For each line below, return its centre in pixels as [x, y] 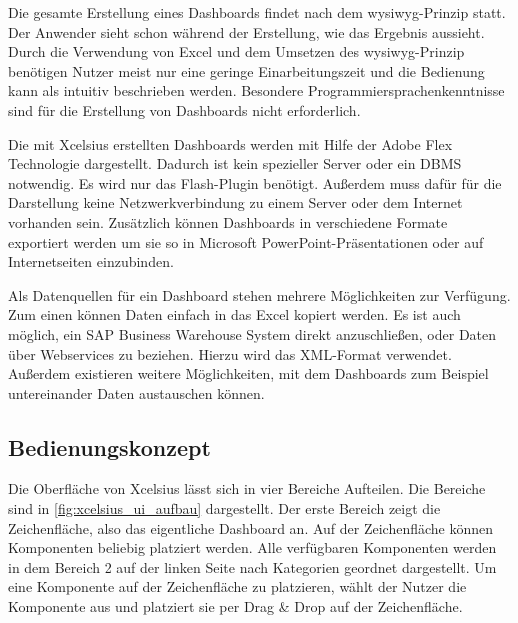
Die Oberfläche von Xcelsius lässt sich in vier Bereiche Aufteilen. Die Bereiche [247, 488]
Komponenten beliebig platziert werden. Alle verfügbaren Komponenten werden [252, 547]
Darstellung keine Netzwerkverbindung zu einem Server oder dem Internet [235, 202]
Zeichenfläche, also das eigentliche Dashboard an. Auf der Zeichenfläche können [251, 527]
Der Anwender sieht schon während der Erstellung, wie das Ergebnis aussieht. [246, 31]
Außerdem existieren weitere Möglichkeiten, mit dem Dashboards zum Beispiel [248, 373]
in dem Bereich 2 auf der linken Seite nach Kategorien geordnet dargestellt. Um [252, 566]
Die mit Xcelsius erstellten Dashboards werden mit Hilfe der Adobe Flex [230, 143]
